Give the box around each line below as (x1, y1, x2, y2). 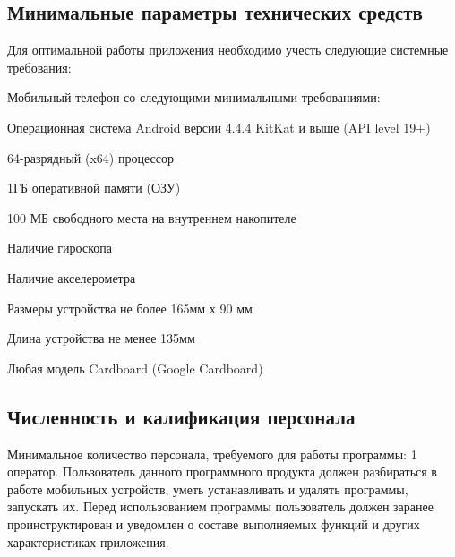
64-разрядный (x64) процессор (7, 148, 174, 167)
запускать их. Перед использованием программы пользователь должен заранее (7, 497, 434, 516)
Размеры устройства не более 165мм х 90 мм (7, 298, 253, 317)
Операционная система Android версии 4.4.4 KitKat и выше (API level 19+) (7, 117, 431, 136)
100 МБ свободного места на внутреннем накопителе (7, 208, 296, 227)
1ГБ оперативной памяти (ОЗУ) (7, 178, 181, 197)
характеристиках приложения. (7, 532, 169, 551)
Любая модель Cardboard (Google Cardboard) (7, 358, 263, 377)
